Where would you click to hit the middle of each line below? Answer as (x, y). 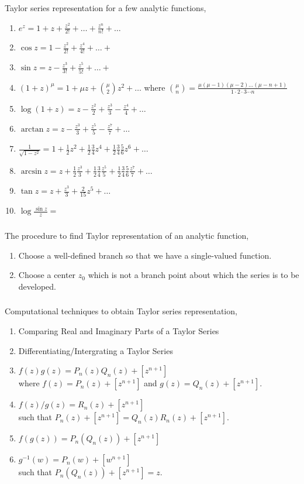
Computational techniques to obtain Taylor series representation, (121, 311)
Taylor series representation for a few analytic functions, (106, 8)
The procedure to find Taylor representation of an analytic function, (127, 236)
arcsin (31, 171)
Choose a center (47, 275)
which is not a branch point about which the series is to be (194, 275)
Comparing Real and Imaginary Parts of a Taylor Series (119, 330)
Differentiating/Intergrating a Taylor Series (96, 350)
